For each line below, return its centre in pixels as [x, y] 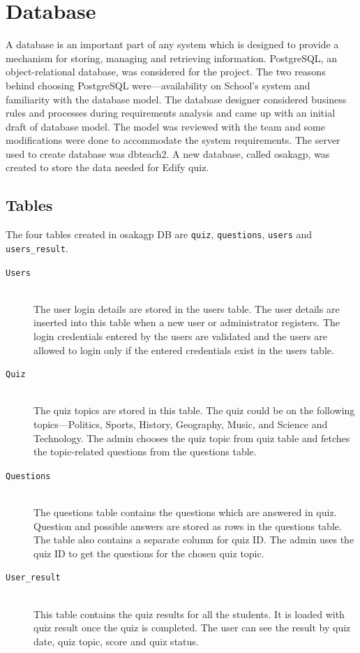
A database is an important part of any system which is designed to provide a [172, 44]
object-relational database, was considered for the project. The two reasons [166, 72]
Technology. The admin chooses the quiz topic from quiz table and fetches [192, 438]
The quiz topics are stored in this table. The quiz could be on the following [194, 410]
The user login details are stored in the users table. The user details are [187, 308]
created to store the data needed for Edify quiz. [107, 167]
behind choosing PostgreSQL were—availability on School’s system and [158, 85]
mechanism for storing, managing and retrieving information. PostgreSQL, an [171, 58]
